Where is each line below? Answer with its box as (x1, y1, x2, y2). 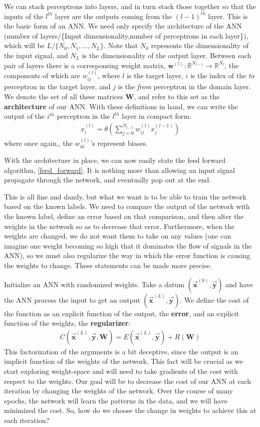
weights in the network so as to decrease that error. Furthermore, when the (4, 221, 235, 231)
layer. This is (208, 11, 248, 21)
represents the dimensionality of (151, 40, 249, 51)
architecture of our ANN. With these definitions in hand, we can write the (4, 101, 238, 111)
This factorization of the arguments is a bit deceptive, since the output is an (4, 346, 238, 356)
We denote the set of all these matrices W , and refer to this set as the (4, 91, 220, 101)
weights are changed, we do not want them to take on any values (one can (4, 231, 231, 241)
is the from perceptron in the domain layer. (118, 81, 251, 92)
